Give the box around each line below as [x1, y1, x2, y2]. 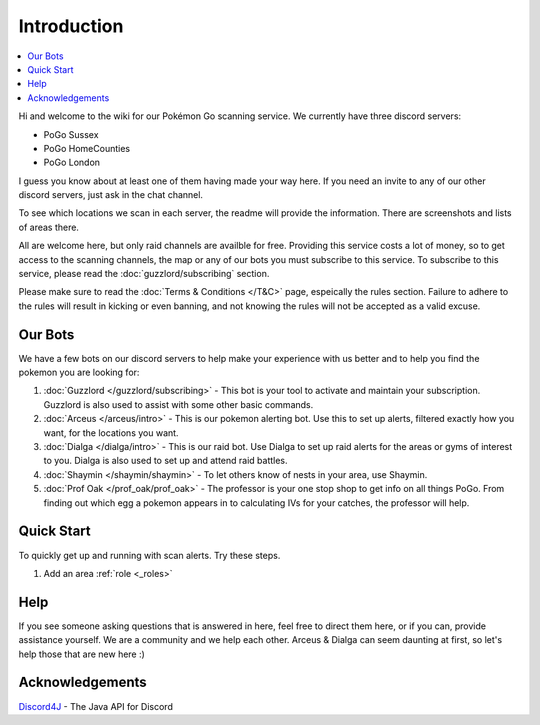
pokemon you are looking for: [18, 366, 140, 379]
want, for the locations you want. [43, 426, 179, 439]
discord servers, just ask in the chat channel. [18, 189, 204, 201]
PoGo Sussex [43, 128, 99, 140]
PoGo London [43, 156, 100, 169]
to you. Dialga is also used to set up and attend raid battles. [43, 455, 289, 467]
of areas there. [18, 221, 80, 233]
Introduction [18, 15, 124, 37]
